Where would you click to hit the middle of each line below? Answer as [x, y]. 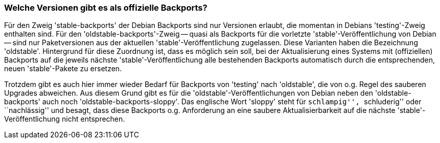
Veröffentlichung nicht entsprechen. [65, 119]
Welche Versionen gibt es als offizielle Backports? [106, 8]
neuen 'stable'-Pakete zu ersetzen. [63, 69]
